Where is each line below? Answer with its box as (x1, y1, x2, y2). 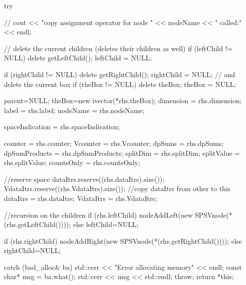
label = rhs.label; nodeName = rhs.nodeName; (4, 105, 144, 115)
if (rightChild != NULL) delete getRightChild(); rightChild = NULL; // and (4, 69, 235, 79)
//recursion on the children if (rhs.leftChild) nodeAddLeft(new (4, 209, 193, 220)
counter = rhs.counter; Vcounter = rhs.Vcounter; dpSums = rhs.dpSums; (4, 138, 224, 148)
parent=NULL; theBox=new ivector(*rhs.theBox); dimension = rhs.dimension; (4, 95, 242, 106)
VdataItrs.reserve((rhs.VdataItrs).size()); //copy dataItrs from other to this (4, 183, 231, 194)
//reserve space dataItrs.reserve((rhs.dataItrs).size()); (4, 173, 164, 184)
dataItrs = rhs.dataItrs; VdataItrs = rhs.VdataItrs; (4, 193, 157, 203)
